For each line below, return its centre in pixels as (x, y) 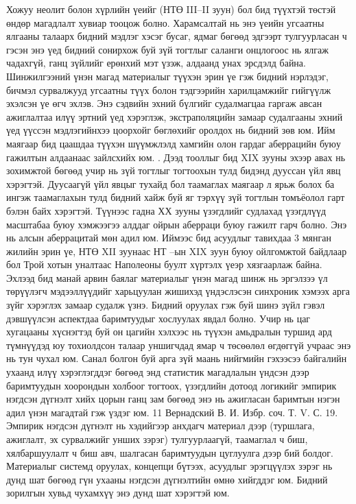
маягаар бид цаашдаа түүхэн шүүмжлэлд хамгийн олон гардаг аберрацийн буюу (174, 143)
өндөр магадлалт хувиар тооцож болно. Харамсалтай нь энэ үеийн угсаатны (165, 22)
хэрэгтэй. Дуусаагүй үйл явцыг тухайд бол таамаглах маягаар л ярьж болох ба (170, 183)
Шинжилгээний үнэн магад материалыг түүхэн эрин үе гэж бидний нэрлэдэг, (167, 76)
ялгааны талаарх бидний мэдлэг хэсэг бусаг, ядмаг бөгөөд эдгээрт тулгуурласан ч (177, 36)
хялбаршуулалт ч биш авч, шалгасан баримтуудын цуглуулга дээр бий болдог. (170, 452)
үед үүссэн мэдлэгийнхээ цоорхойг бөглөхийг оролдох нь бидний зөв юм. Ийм (171, 130)
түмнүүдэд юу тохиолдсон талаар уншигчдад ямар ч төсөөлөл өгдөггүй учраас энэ (179, 345)
